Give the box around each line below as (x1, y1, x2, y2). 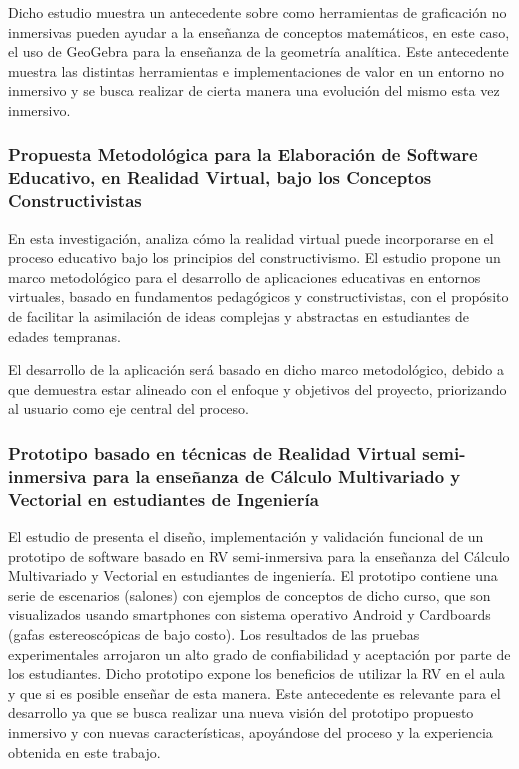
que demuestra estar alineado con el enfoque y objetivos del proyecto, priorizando (8, 378, 507, 399)
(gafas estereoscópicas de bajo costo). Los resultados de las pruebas (8, 624, 420, 644)
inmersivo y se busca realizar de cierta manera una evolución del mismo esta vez (8, 80, 500, 101)
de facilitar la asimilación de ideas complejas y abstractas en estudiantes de (8, 306, 470, 326)
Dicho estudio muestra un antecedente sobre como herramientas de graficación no (8, 2, 507, 22)
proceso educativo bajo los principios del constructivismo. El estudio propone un (8, 247, 501, 268)
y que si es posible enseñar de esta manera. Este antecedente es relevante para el (8, 682, 501, 703)
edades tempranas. (8, 325, 121, 346)
